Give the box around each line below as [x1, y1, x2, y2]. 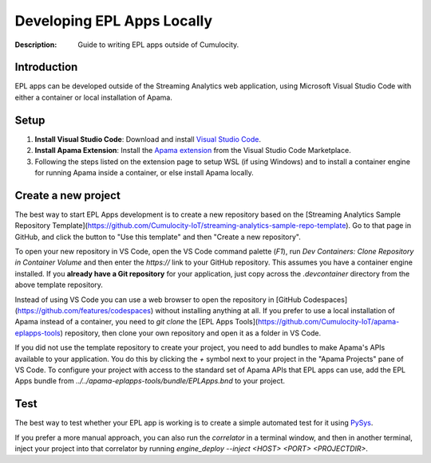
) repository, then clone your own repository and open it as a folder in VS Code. [60, 328, 322, 338]
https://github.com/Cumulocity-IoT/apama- [257, 317, 400, 327]
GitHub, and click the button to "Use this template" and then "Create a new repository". [14, 232, 301, 241]
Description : [14, 40, 57, 49]
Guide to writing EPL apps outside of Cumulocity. [77, 40, 239, 49]
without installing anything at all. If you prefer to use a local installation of [155, 305, 395, 315]
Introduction [14, 61, 78, 74]
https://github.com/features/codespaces [17, 305, 152, 315]
